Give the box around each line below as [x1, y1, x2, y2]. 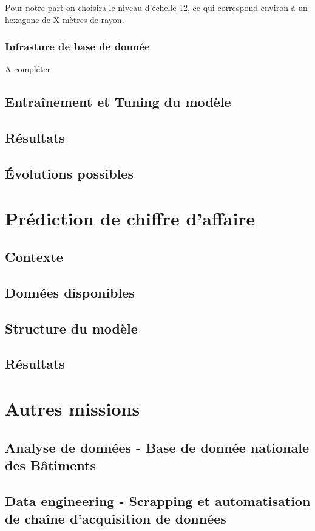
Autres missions [5, 396, 140, 421]
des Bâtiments [5, 456, 96, 474]
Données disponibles [5, 283, 135, 301]
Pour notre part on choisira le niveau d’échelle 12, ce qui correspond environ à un [5, 1, 308, 13]
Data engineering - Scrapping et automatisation [5, 491, 311, 510]
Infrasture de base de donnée [5, 39, 150, 54]
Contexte [5, 247, 63, 266]
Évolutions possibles [5, 163, 134, 182]
